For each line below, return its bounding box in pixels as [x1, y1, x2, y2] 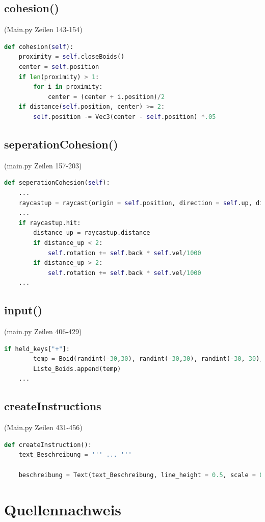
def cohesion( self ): [4, 43, 74, 51]
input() [4, 302, 43, 318]
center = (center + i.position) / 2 [47, 93, 165, 101]
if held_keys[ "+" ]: [4, 345, 70, 353]
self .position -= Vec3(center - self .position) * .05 [33, 113, 216, 120]
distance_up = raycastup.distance [33, 229, 150, 237]
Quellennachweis [4, 499, 122, 520]
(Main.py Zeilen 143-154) [4, 24, 83, 35]
